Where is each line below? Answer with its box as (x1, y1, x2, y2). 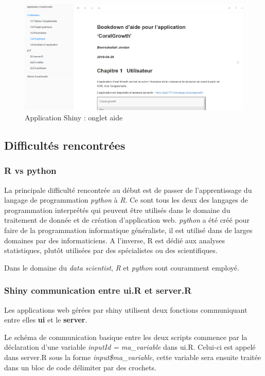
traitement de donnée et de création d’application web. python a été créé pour (4, 214, 250, 225)
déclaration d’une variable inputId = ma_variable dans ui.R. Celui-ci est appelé (4, 342, 256, 352)
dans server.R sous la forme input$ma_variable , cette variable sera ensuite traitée (4, 351, 261, 362)
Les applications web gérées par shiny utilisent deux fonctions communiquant (4, 304, 248, 315)
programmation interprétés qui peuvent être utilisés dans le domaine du (4, 204, 231, 215)
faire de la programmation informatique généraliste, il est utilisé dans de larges (4, 224, 253, 235)
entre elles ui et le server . (4, 314, 87, 325)
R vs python (4, 164, 57, 177)
